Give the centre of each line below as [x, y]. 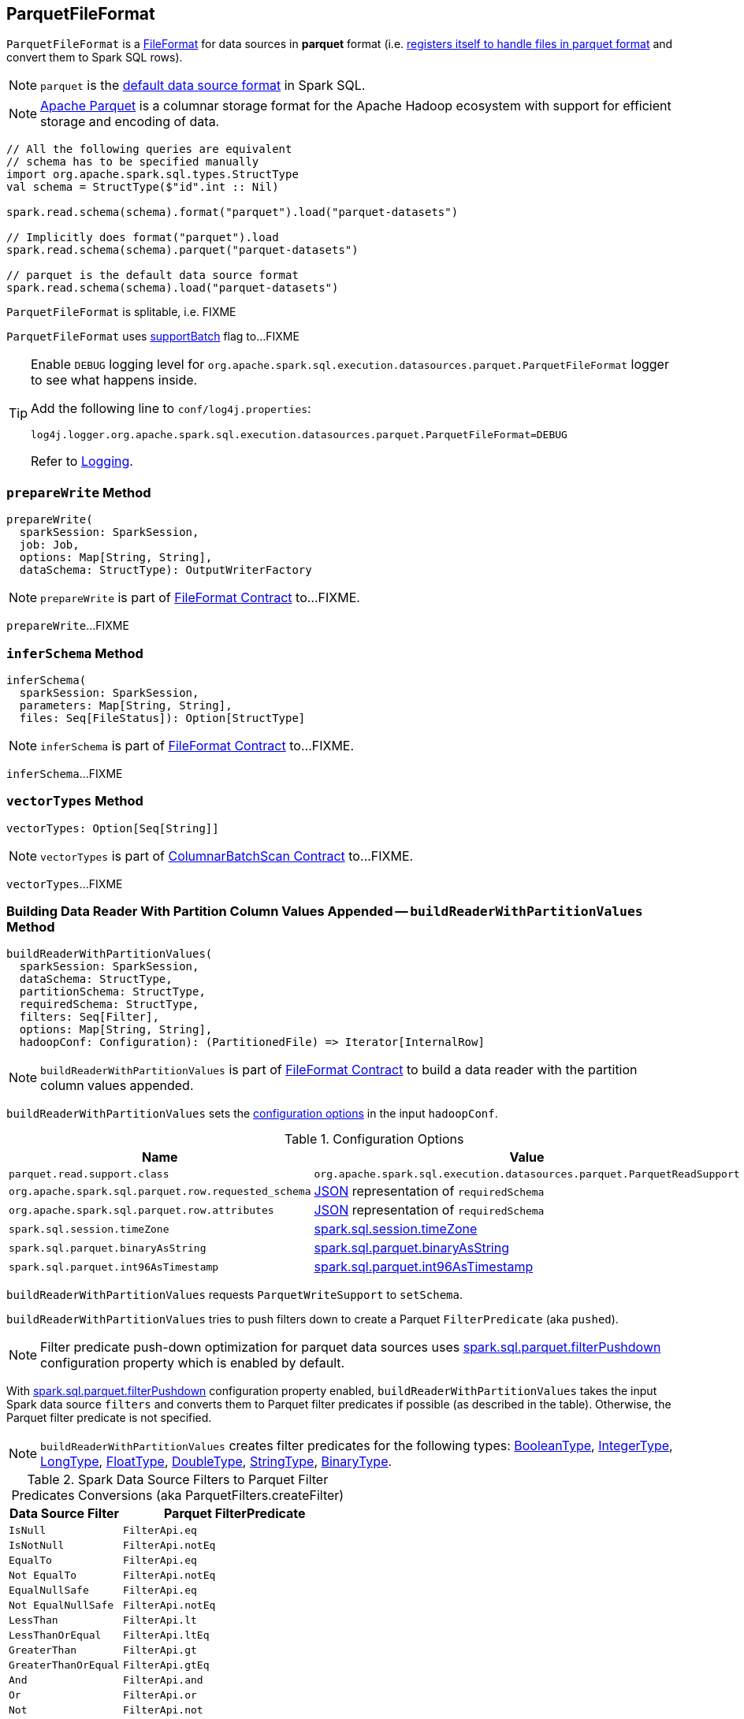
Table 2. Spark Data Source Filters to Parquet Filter [178, 1480]
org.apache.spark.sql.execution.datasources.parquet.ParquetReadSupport [527, 1174]
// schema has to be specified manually [133, 162]
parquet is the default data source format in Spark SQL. [203, 86]
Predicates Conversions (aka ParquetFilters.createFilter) [178, 1496]
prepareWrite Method [79, 492]
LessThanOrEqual [55, 1635]
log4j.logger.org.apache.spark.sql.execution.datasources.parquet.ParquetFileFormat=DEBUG [299, 435]
